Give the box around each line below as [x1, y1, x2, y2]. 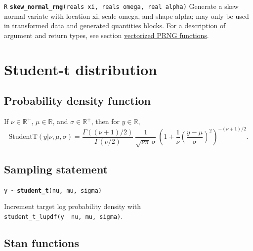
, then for [91, 116, 120, 126]
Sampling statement [4, 161, 108, 176]
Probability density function [4, 93, 151, 108]
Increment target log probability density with [4, 201, 141, 211]
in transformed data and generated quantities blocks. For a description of [4, 20, 226, 31]
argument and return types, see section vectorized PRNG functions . [4, 30, 209, 40]
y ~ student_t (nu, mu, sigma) [4, 187, 102, 194]
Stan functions [4, 235, 80, 250]
